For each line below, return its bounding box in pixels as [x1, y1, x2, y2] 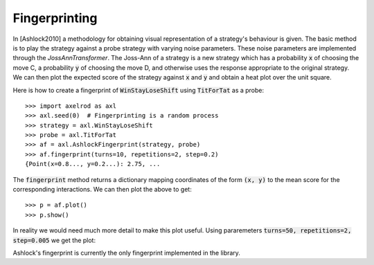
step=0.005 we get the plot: [12, 236, 96, 244]
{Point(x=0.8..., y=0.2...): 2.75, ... [25, 160, 161, 168]
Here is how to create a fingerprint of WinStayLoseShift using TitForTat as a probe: [12, 86, 265, 94]
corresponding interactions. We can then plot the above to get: [12, 185, 192, 194]
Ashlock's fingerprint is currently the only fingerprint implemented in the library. [12, 248, 240, 257]
